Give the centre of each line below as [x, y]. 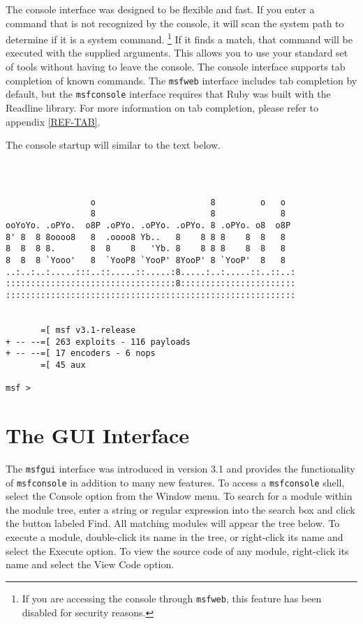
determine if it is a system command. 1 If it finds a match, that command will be [179, 38]
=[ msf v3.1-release [88, 330]
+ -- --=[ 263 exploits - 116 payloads [98, 342]
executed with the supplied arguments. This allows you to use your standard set [177, 53]
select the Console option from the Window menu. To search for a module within [179, 496]
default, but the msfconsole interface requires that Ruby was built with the [168, 94]
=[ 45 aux [63, 365]
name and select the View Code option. [90, 564]
